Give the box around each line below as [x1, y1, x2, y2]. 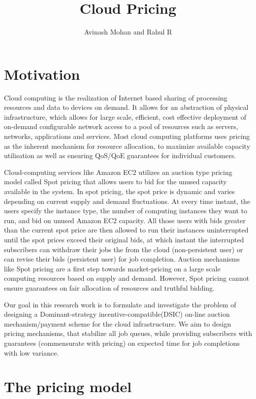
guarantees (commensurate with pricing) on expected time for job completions [4, 337, 240, 348]
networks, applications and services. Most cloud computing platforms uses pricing [4, 131, 250, 141]
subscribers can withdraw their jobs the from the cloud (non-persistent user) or [4, 244, 243, 254]
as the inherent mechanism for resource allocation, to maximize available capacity [4, 140, 251, 151]
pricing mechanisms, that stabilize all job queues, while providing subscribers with [4, 328, 252, 338]
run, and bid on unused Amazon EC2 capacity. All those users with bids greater [4, 215, 246, 225]
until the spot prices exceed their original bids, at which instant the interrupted [4, 234, 244, 244]
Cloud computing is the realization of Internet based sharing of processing [4, 92, 227, 102]
